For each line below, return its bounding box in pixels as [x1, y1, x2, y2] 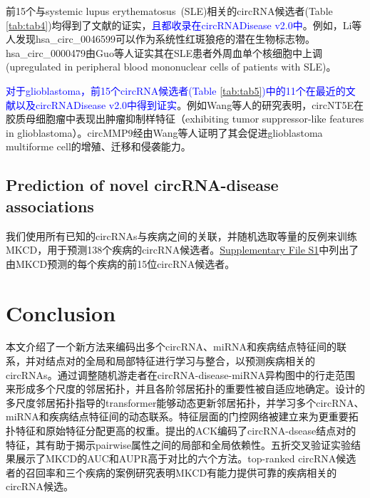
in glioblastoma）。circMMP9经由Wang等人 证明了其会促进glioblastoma [6, 125, 323, 140]
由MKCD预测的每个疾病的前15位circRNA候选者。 [6, 256, 235, 271]
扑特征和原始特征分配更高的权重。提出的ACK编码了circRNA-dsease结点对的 [6, 423, 356, 437]
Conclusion [6, 298, 116, 327]
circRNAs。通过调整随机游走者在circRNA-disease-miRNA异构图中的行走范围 [6, 367, 356, 382]
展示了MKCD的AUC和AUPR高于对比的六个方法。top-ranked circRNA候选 [15, 451, 356, 466]
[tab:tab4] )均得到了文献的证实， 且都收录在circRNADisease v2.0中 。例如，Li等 [6, 17, 362, 32]
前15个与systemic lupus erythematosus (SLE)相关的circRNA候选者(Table [6, 4, 333, 18]
